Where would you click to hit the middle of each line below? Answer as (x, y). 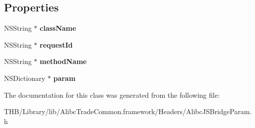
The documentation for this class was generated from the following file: (112, 95)
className (58, 28)
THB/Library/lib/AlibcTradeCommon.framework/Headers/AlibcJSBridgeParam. (128, 111)
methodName (63, 61)
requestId (56, 44)
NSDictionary (25, 78)
